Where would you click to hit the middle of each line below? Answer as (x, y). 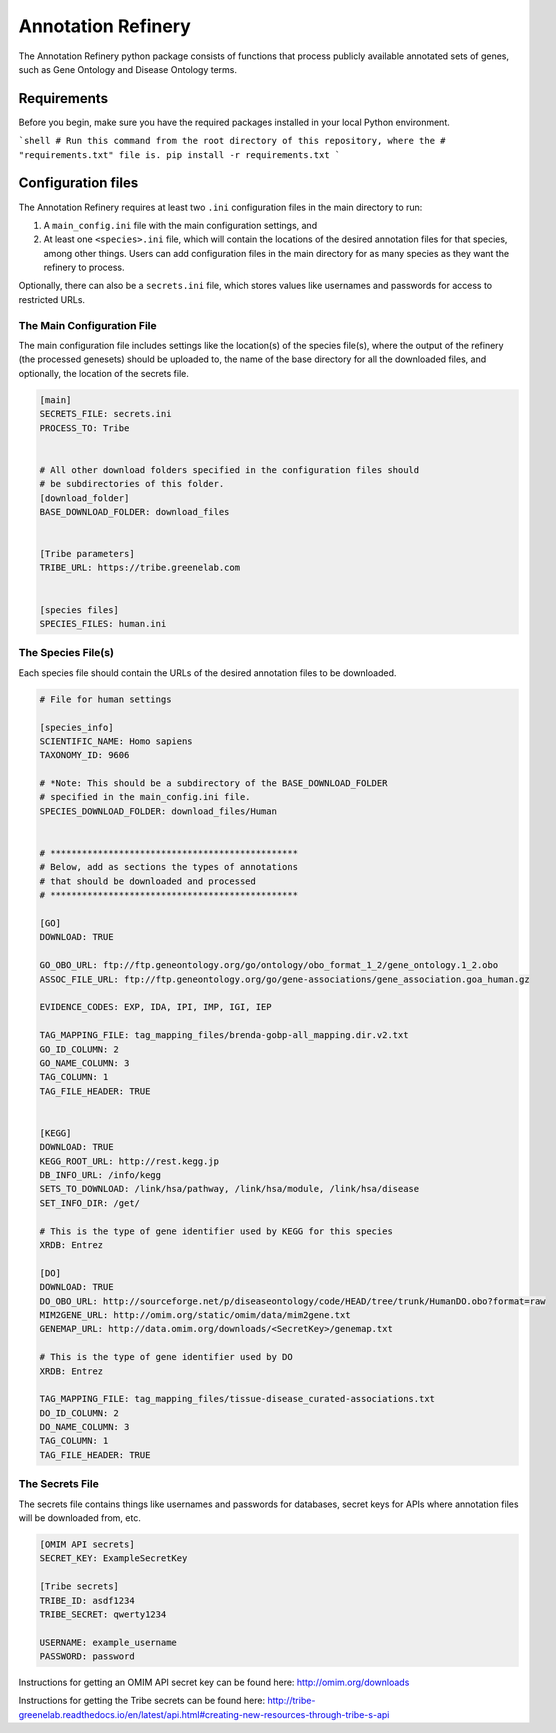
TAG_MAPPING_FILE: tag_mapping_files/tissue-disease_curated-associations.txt (237, 1399)
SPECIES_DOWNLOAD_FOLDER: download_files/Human (158, 811)
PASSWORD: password (87, 1656)
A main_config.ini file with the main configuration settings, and (180, 225)
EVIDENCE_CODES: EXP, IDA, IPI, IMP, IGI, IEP (155, 1007)
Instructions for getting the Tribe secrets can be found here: (141, 1701)
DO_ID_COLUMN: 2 (79, 1413)
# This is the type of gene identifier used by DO (166, 1357)
